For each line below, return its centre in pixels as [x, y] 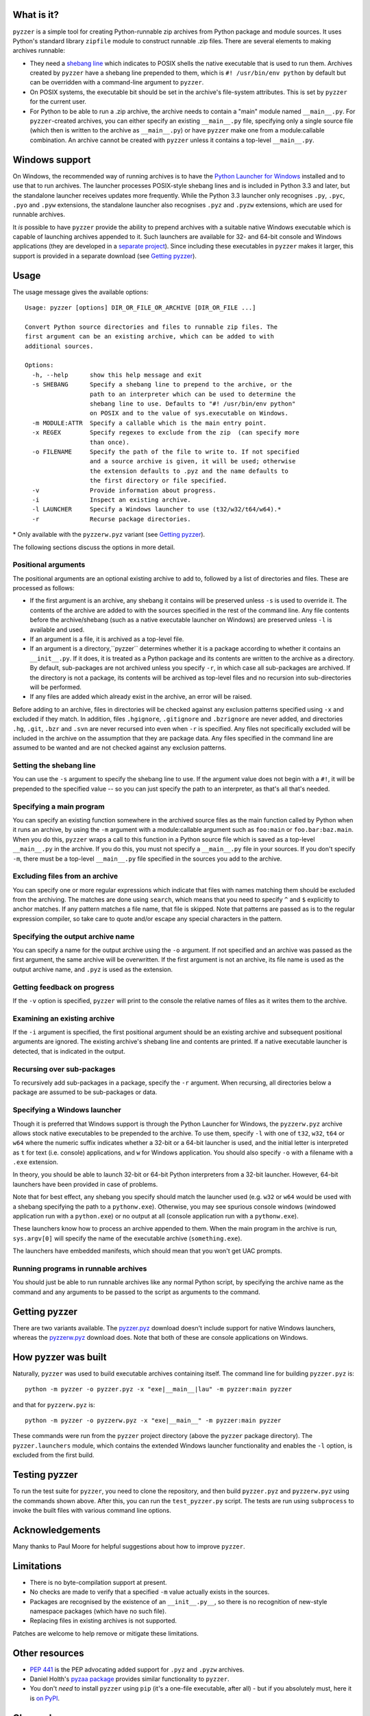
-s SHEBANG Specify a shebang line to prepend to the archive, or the [162, 385]
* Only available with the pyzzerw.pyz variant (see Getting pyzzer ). [109, 535]
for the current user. [58, 102]
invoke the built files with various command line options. [92, 1510]
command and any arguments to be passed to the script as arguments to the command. [136, 1292]
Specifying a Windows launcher [67, 1110]
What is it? [36, 15]
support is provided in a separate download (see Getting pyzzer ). [104, 256]
